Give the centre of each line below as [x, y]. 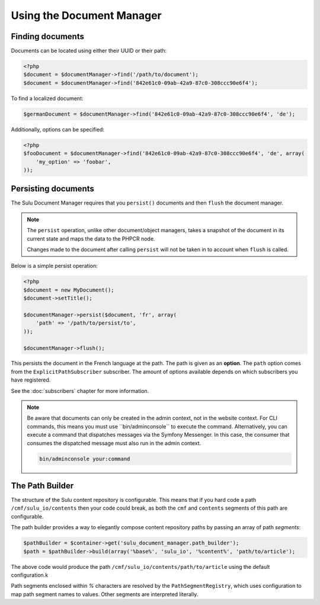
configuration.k [30, 575]
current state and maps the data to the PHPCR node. [91, 239]
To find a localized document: [47, 98]
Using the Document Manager [87, 15]
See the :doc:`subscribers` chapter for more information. [80, 390]
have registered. [31, 380]
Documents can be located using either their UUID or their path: [89, 51]
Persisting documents [52, 189]
